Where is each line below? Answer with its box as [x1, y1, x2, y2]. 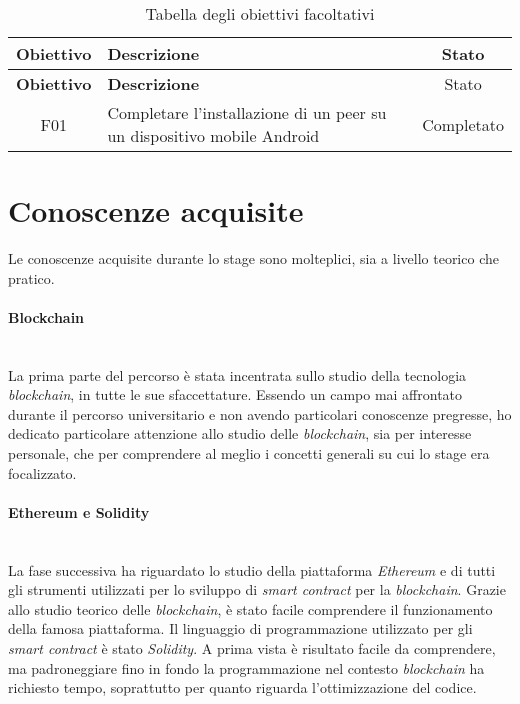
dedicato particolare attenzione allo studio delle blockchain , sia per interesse [8, 423, 472, 444]
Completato [422, 112, 504, 136]
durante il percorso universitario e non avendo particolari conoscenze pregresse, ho [8, 403, 512, 424]
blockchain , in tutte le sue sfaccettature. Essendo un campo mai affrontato [8, 384, 463, 405]
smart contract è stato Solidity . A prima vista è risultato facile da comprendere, [8, 638, 496, 659]
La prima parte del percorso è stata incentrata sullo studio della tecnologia [8, 364, 467, 385]
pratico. [8, 267, 55, 288]
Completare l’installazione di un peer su [107, 101, 387, 124]
